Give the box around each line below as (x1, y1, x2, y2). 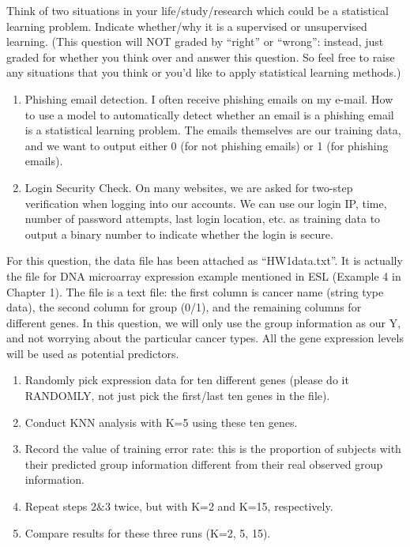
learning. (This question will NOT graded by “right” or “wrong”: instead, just (6, 33, 384, 50)
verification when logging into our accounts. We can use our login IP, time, (24, 194, 387, 211)
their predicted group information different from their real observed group (24, 455, 383, 472)
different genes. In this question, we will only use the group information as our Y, (6, 314, 401, 330)
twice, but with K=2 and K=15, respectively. (114, 498, 333, 515)
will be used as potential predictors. (6, 345, 179, 361)
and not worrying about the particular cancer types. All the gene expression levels (6, 330, 404, 346)
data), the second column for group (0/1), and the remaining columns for (6, 299, 362, 315)
